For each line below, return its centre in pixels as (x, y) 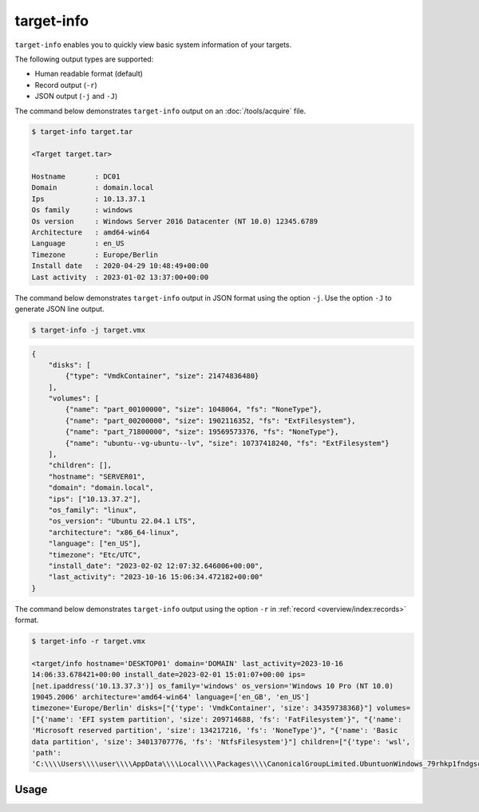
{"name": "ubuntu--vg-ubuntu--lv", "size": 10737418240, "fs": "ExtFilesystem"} (228, 443)
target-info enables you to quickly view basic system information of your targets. (153, 45)
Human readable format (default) (89, 74)
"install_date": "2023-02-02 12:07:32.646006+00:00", (156, 566)
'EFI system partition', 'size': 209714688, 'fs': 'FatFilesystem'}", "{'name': (240, 719)
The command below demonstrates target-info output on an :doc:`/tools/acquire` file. (160, 111)
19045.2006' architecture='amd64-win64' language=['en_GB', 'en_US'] (170, 697)
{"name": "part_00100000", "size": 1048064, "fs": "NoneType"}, (194, 410)
